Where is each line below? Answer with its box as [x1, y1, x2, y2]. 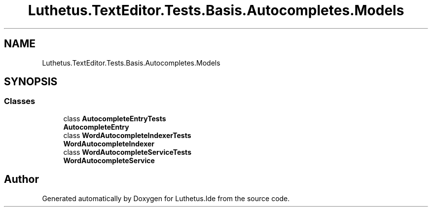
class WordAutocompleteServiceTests [63, 147, 191, 156]
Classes [4, 96, 36, 106]
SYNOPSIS [4, 75, 58, 88]
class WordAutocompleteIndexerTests [63, 131, 191, 140]
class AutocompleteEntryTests [63, 114, 166, 123]
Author [4, 173, 39, 186]
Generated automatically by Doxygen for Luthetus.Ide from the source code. [42, 194, 290, 203]
